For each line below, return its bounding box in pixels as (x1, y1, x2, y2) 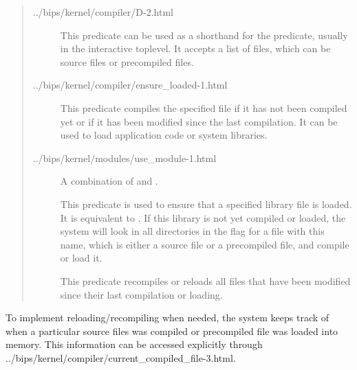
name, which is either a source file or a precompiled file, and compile (60, 237, 349, 251)
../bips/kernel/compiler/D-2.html (32, 5, 173, 19)
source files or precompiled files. (60, 54, 194, 69)
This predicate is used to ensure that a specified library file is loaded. (60, 196, 352, 211)
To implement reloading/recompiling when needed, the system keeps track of (6, 310, 329, 325)
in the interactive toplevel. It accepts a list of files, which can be (60, 41, 331, 56)
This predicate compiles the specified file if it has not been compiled (60, 100, 347, 115)
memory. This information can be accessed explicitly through (6, 337, 263, 351)
